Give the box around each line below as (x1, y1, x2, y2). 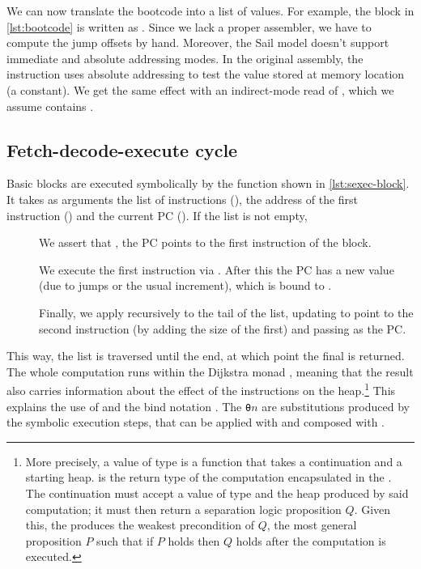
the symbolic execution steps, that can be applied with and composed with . (6, 414, 385, 431)
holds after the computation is (236, 532, 386, 549)
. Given (354, 500, 391, 517)
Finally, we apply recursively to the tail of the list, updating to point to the (39, 304, 414, 321)
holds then (168, 532, 220, 549)
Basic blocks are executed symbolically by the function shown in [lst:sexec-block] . (6, 175, 410, 192)
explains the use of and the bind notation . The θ (6, 397, 252, 414)
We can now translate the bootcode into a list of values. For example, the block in (6, 2, 415, 19)
